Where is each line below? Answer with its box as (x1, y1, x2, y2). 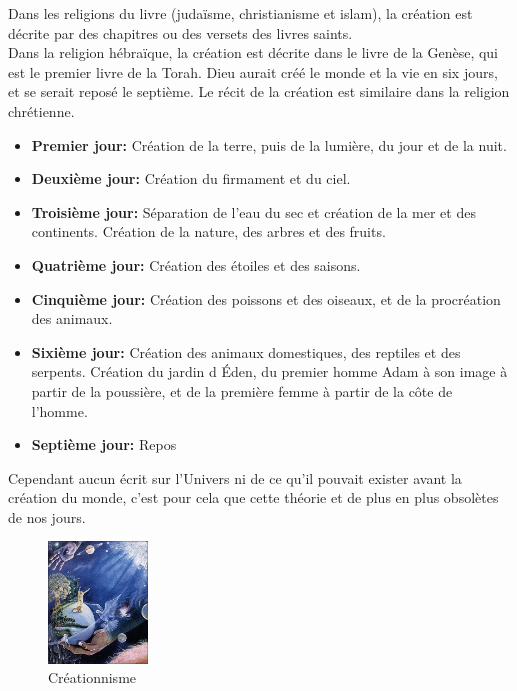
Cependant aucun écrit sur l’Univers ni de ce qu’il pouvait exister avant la (8, 467, 462, 488)
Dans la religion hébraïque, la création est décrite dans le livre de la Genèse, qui (8, 42, 498, 63)
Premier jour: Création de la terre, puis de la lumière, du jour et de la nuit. (31, 134, 507, 155)
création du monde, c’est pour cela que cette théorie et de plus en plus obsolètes (8, 487, 499, 508)
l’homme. (31, 400, 88, 421)
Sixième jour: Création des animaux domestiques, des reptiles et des (31, 341, 461, 362)
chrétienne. (8, 100, 75, 121)
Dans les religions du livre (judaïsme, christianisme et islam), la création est (8, 3, 473, 23)
